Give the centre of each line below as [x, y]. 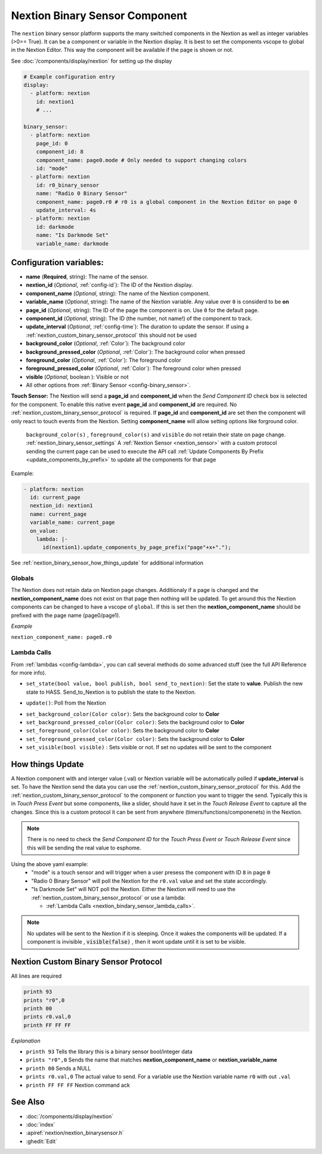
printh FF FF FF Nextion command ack [78, 1085]
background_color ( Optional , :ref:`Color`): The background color [106, 343]
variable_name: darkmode [72, 243]
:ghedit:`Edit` [42, 1141]
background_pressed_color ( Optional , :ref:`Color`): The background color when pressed [136, 352]
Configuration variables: [58, 262]
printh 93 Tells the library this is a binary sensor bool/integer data [109, 1051]
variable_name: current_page [73, 522]
